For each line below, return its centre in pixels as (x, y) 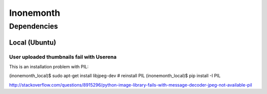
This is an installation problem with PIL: (49, 66)
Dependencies (34, 26)
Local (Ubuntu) (33, 42)
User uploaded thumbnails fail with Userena (63, 57)
